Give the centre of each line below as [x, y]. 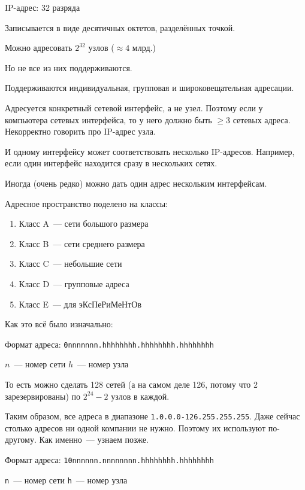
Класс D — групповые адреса [74, 283]
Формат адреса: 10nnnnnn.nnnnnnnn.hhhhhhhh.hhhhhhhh [109, 459]
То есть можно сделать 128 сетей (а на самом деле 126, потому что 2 [132, 384]
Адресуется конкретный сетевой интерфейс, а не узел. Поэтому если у [134, 107]
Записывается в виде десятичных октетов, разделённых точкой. [120, 27]
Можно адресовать [39, 48]
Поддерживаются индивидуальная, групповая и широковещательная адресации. [150, 88]
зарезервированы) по [43, 396]
